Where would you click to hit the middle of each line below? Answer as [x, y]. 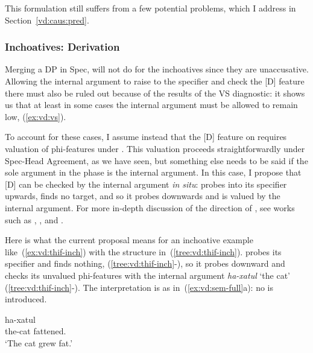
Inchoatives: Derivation [62, 47]
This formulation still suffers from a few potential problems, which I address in [150, 8]
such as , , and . [34, 219]
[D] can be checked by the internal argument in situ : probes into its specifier [146, 184]
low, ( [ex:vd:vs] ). [36, 116]
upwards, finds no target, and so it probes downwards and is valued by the [143, 196]
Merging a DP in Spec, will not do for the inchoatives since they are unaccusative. [157, 69]
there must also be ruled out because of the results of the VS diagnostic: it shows [155, 93]
